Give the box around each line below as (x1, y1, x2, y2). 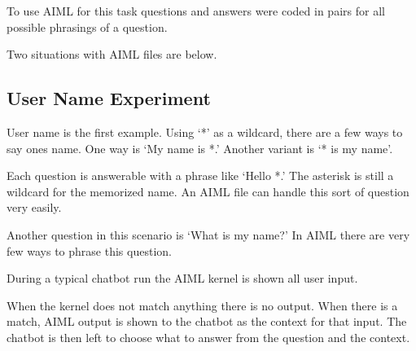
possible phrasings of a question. (7, 18, 168, 35)
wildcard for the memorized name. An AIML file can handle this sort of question (7, 182, 409, 200)
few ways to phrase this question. (7, 242, 172, 259)
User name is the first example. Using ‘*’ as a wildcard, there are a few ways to (7, 123, 403, 140)
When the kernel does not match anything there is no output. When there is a (7, 296, 398, 314)
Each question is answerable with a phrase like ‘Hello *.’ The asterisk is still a (7, 167, 394, 184)
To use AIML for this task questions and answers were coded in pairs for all (7, 2, 385, 19)
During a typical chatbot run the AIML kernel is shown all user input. (7, 270, 358, 287)
